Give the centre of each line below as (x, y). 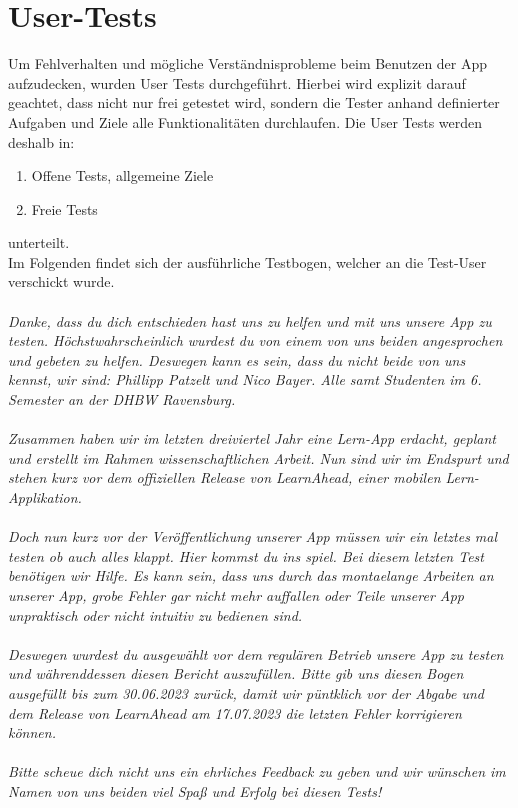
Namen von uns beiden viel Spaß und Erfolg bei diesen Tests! (195, 790)
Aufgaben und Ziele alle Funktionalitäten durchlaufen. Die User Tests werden (245, 121)
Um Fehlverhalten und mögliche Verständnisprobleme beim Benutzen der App (248, 63)
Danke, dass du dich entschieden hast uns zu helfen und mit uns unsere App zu (250, 320)
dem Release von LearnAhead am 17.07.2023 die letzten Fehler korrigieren (235, 712)
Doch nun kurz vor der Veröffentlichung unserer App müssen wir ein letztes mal (253, 536)
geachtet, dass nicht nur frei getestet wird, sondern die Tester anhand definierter (254, 102)
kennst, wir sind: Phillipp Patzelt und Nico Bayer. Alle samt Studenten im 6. (245, 379)
